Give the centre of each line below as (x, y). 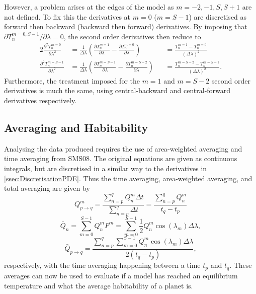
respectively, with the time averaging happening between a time (102, 265)
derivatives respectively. (40, 100)
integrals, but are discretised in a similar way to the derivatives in (106, 168)
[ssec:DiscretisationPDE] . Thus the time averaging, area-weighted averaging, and (128, 178)
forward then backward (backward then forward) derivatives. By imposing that (126, 26)
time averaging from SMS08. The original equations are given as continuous (121, 158)
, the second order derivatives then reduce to (132, 36)
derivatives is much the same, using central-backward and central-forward (117, 90)
